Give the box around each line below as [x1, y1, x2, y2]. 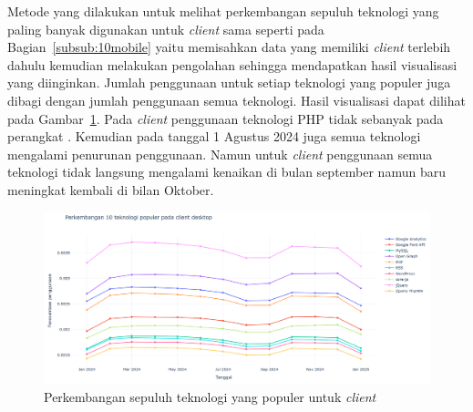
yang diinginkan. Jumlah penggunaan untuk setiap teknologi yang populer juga [7, 73, 451, 92]
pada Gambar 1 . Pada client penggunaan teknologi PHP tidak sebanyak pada [7, 108, 444, 128]
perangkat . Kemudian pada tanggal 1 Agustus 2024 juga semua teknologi [7, 127, 421, 146]
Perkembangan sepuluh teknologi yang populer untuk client [44, 387, 376, 407]
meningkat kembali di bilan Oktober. [7, 180, 214, 199]
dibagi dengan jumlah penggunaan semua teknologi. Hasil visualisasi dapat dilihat [7, 90, 466, 109]
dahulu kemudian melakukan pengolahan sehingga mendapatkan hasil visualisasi [7, 55, 458, 74]
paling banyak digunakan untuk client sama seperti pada [7, 19, 324, 38]
